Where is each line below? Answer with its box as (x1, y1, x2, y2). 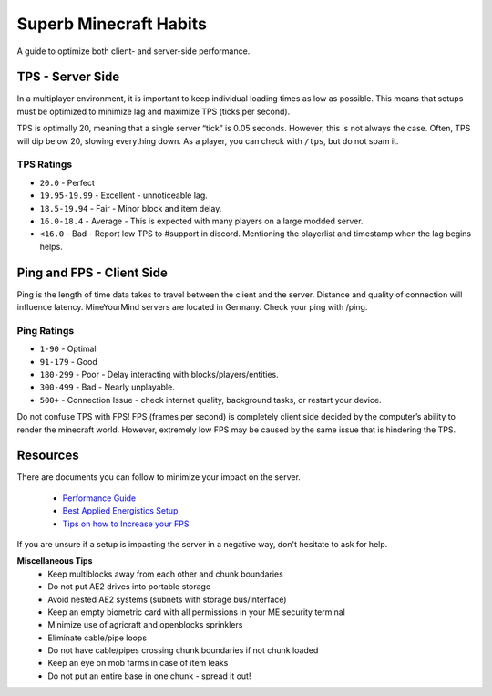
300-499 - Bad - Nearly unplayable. (39, 381, 175, 392)
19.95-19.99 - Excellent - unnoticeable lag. (39, 190, 209, 201)
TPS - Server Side (16, 69, 120, 85)
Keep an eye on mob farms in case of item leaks (47, 658, 229, 669)
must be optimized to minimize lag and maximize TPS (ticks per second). (16, 106, 291, 117)
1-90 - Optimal (39, 343, 97, 355)
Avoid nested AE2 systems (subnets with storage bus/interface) (47, 594, 287, 605)
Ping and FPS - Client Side (16, 265, 168, 280)
